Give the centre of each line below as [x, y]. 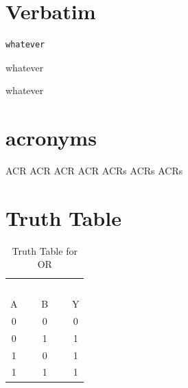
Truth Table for [45, 250]
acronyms [51, 138]
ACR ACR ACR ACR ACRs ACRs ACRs [94, 171]
